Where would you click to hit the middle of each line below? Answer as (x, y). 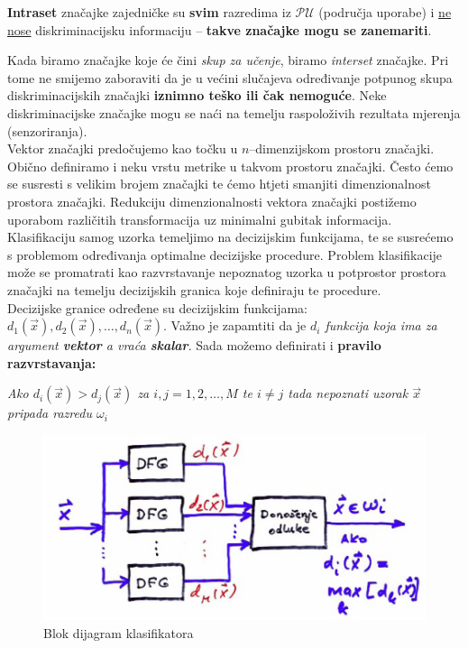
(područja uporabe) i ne (385, 12)
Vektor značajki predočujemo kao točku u (123, 148)
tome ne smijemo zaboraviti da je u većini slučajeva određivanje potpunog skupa (230, 77)
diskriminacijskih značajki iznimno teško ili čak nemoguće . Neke (197, 95)
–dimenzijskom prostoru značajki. (342, 148)
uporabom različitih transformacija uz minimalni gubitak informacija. (200, 219)
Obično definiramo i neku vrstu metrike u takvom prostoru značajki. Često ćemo (230, 166)
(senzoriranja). (47, 130)
